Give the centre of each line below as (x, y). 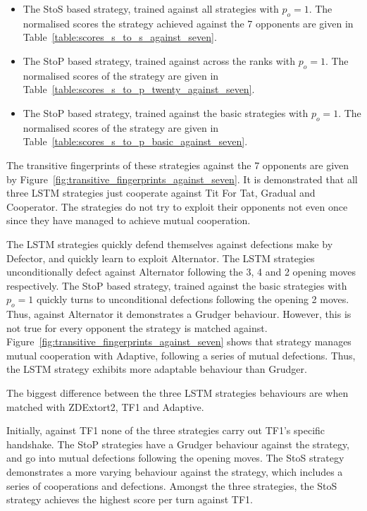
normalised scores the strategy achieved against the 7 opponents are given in (188, 23)
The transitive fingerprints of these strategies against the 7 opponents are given (178, 165)
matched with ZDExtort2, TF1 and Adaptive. (105, 406)
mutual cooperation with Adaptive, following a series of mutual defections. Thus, (181, 355)
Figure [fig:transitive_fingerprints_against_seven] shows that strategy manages (179, 341)
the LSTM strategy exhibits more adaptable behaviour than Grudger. (157, 369)
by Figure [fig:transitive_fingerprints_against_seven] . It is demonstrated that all (182, 179)
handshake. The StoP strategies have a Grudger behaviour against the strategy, (178, 444)
